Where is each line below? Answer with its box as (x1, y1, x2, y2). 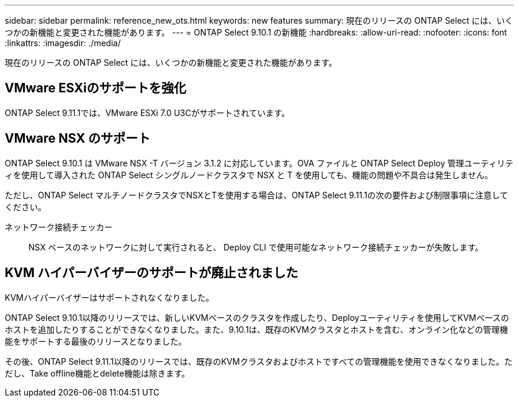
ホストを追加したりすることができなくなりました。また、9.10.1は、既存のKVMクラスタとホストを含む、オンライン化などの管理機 (5, 324, 508, 335)
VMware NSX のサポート (5, 131, 150, 146)
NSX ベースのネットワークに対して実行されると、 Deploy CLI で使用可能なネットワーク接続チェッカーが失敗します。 (28, 242, 483, 252)
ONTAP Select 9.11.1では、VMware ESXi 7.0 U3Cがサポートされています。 (5, 107, 290, 118)
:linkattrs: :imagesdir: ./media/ (5, 38, 121, 48)
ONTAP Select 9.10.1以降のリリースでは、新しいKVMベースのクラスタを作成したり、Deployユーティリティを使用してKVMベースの (5, 312, 510, 323)
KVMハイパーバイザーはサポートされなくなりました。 (5, 292, 214, 303)
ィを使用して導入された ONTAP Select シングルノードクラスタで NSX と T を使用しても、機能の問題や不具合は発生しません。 (5, 169, 493, 180)
